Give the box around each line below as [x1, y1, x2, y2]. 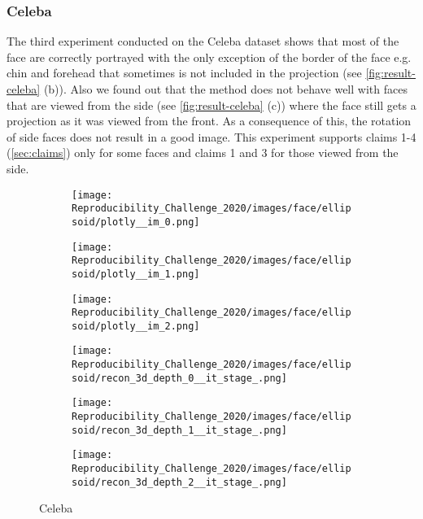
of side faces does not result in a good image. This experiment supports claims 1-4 [7, 128, 416, 145]
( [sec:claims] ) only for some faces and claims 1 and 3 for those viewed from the [7, 144, 399, 161]
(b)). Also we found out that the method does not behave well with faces [43, 81, 408, 97]
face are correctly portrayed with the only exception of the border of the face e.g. [7, 48, 412, 65]
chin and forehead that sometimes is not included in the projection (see [7, 64, 362, 81]
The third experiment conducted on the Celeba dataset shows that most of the [7, 33, 399, 50]
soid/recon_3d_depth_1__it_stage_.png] [72, 424, 287, 436]
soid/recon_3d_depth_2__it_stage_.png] [72, 476, 287, 488]
